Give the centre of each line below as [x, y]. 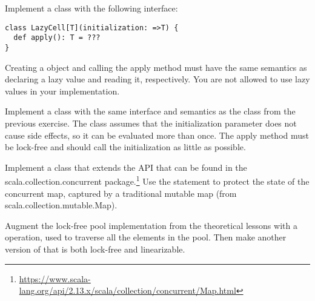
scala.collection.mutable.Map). [61, 205]
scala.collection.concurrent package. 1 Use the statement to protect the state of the [157, 180]
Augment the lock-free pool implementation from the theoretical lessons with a [151, 225]
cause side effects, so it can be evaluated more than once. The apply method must [157, 135]
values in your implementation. [62, 91]
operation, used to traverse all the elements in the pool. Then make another [146, 237]
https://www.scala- [55, 278]
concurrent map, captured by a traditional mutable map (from [121, 193]
